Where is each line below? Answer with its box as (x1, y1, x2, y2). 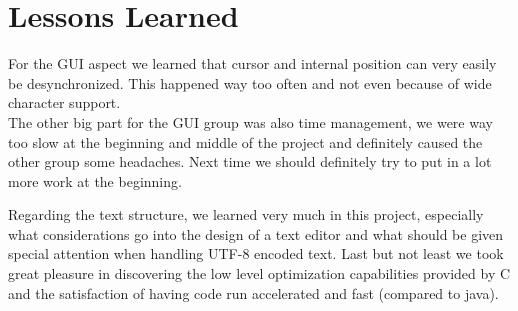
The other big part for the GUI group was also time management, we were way (8, 111, 493, 132)
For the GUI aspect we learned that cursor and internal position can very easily (8, 53, 497, 74)
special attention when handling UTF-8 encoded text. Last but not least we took (8, 243, 504, 264)
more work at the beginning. (8, 170, 182, 191)
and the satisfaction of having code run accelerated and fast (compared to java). (8, 282, 499, 303)
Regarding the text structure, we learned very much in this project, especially (8, 204, 484, 225)
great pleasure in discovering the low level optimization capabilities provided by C (8, 263, 511, 284)
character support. (8, 92, 121, 113)
